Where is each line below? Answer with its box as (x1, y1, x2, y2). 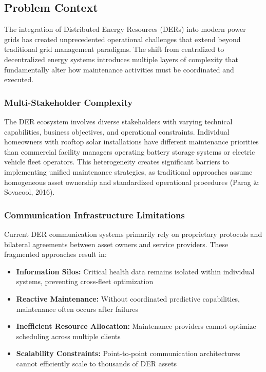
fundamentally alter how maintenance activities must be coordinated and (4, 64, 234, 75)
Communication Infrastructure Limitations (4, 208, 185, 221)
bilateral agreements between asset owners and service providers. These (4, 238, 229, 249)
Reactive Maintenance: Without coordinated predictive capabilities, (16, 293, 240, 304)
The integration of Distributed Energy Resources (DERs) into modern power (4, 24, 246, 34)
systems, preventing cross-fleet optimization (16, 276, 154, 287)
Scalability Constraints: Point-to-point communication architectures (16, 348, 240, 359)
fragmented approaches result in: (4, 249, 107, 259)
